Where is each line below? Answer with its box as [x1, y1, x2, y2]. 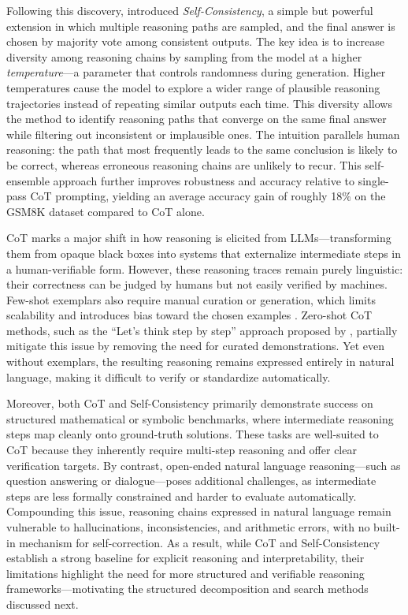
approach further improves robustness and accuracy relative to [53, 172, 355, 188]
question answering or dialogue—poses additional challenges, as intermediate [6, 472, 376, 489]
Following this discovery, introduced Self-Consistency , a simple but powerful [6, 2, 373, 18]
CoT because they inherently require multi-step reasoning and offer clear [6, 442, 357, 458]
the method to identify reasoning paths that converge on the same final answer [6, 110, 387, 127]
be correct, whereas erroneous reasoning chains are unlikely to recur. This [6, 156, 362, 173]
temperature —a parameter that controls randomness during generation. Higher [6, 64, 386, 80]
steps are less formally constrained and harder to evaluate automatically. [6, 487, 357, 504]
